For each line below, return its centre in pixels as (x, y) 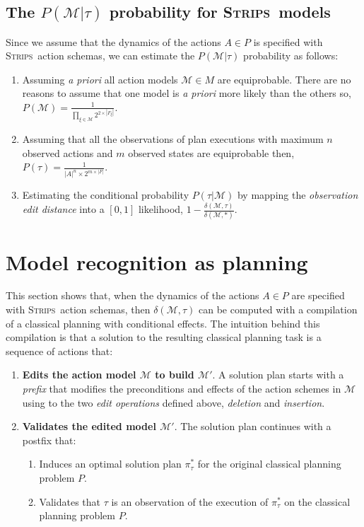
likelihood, (160, 209)
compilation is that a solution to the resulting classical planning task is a (164, 337)
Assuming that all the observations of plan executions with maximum (173, 139)
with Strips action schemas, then (78, 309)
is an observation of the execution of (190, 501)
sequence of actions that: (59, 351)
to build (175, 375)
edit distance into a (63, 209)
